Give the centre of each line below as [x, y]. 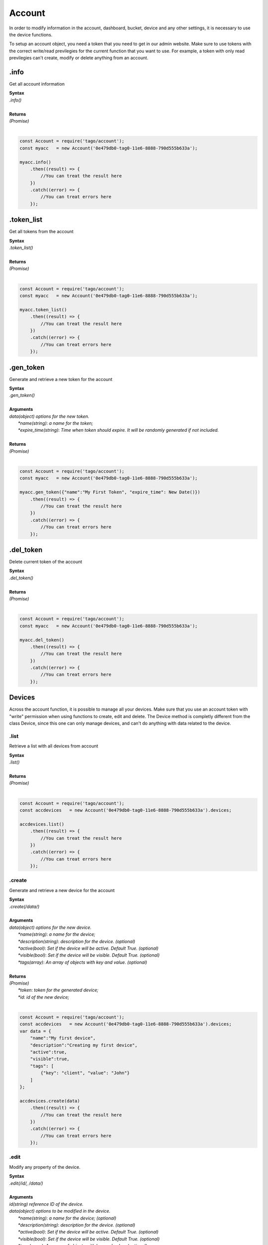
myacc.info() [35, 162]
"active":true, [48, 1052]
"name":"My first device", [63, 1038]
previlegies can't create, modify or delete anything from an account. [79, 58]
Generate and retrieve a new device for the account [62, 890]
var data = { [35, 1031]
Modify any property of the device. [45, 1167]
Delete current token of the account [46, 562]
